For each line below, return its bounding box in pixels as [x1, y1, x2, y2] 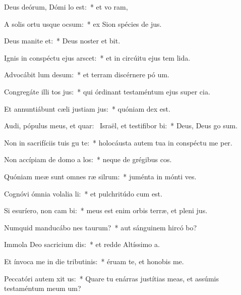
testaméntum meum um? [4, 283, 81, 293]
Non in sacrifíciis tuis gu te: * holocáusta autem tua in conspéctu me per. [4, 137, 232, 147]
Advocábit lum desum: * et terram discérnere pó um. [4, 69, 169, 80]
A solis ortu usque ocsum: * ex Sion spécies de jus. [4, 18, 162, 29]
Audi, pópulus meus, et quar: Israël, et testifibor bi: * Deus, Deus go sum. [4, 120, 238, 131]
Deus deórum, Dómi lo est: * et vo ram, [4, 2, 128, 12]
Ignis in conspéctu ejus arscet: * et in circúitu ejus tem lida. [4, 52, 191, 63]
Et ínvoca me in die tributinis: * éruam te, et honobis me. [4, 256, 184, 266]
